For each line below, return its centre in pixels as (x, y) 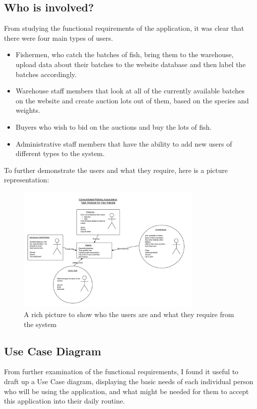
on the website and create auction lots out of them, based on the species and (132, 100)
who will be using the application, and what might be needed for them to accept (127, 391)
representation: (27, 180)
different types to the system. (60, 153)
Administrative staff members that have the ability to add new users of (124, 143)
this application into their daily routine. (64, 401)
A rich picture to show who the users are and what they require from (129, 314)
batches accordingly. (46, 74)
